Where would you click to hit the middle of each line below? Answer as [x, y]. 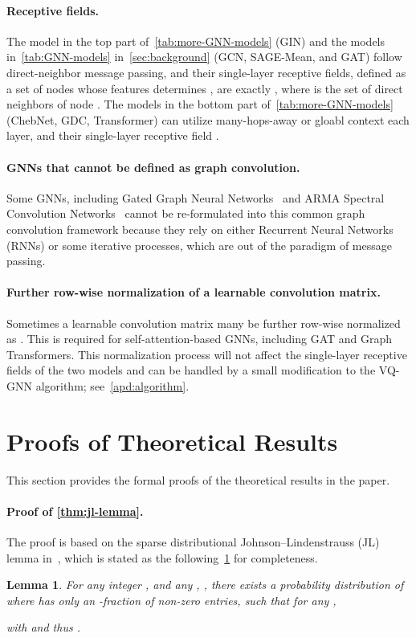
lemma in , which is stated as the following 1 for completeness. [162, 557]
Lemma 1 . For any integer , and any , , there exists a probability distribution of [205, 585]
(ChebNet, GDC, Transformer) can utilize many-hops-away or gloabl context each [208, 119]
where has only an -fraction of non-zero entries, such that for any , [171, 600]
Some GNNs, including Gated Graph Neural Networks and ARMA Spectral [196, 197]
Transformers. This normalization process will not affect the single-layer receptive [207, 354]
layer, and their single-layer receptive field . [113, 135]
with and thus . [43, 627]
